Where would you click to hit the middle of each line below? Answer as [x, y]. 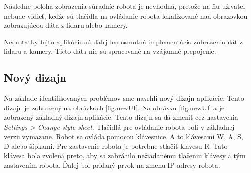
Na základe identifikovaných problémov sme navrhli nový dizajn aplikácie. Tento [124, 98]
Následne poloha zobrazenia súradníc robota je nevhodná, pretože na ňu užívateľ [125, 6]
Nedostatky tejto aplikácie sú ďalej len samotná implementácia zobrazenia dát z [124, 41]
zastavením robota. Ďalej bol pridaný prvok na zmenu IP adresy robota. [112, 165]
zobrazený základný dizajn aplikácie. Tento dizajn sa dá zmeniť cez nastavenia [121, 117]
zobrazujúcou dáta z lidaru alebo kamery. [66, 25]
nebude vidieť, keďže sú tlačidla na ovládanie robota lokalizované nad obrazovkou [126, 15]
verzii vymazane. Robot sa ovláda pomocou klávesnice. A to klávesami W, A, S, [124, 136]
